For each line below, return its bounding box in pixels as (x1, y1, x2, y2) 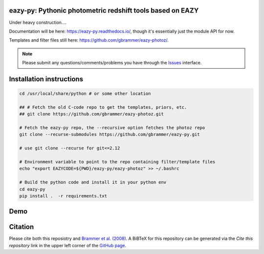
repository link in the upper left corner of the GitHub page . (9, 242, 127, 248)
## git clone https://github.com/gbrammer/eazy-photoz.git (19, 111, 164, 117)
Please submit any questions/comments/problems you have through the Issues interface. (22, 60, 202, 66)
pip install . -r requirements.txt (19, 193, 108, 198)
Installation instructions (9, 75, 83, 83)
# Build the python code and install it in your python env (19, 179, 167, 185)
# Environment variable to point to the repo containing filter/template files (19, 159, 216, 164)
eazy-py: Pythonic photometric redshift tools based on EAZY (9, 6, 199, 15)
